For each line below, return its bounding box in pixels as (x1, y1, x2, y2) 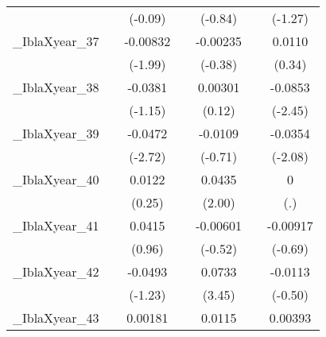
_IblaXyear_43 (13, 308, 99, 327)
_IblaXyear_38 (13, 78, 99, 96)
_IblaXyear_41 (13, 216, 99, 234)
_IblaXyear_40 (13, 170, 99, 188)
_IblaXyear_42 (13, 262, 99, 281)
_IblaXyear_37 (13, 32, 99, 50)
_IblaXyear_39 (13, 124, 99, 142)
